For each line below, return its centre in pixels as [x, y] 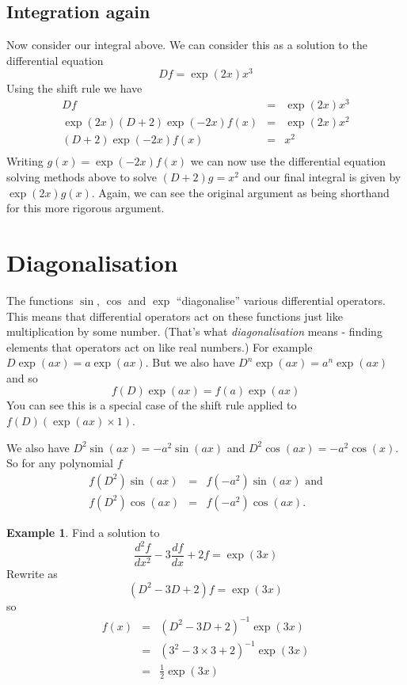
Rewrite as [32, 574]
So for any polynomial [60, 463]
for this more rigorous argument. [86, 208]
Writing [25, 161]
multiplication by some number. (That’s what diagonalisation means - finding [194, 331]
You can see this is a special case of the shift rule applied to [152, 405]
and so [22, 377]
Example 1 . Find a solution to [83, 532]
